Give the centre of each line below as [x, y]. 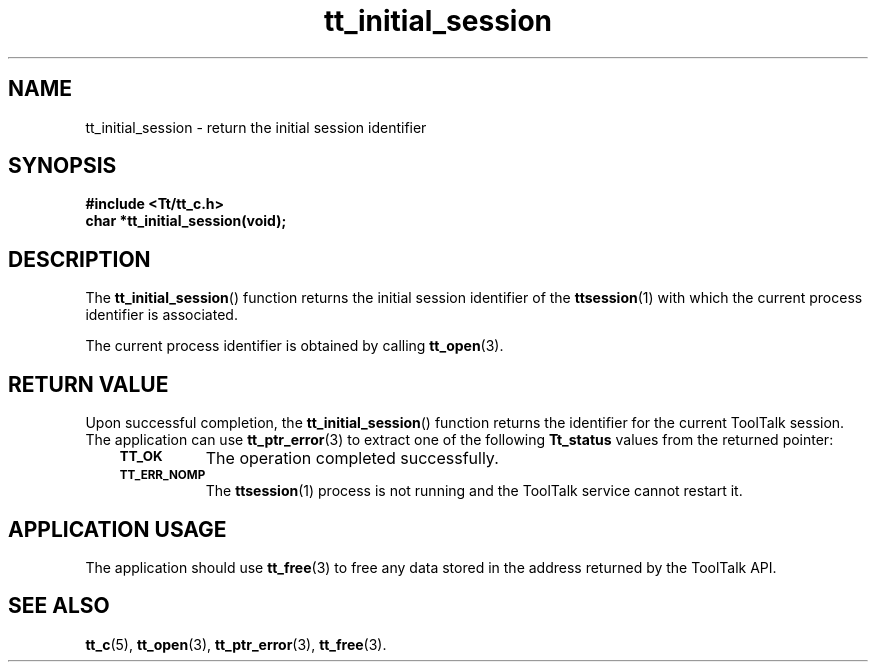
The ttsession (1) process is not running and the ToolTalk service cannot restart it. [474, 491]
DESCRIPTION [79, 259]
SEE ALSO [59, 606]
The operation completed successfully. [352, 458]
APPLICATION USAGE [117, 529]
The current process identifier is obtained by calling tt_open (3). [294, 346]
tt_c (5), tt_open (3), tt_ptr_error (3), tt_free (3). [236, 644]
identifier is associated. [161, 315]
